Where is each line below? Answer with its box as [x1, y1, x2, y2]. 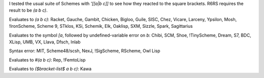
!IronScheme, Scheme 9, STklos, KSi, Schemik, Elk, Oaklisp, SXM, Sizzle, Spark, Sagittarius [9, 23, 193, 29]
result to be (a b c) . [9, 7, 48, 13]
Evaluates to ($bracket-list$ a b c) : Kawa [9, 66, 92, 72]
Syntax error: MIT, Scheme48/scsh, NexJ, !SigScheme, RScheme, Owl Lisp [9, 48, 161, 54]
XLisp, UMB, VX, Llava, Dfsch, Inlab [9, 39, 81, 45]
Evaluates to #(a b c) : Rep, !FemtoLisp [9, 57, 86, 63]
